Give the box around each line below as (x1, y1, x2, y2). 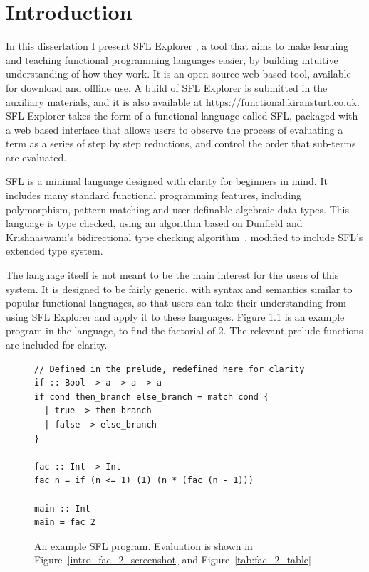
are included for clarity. (6, 337, 108, 351)
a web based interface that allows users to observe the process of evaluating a (6, 122, 343, 137)
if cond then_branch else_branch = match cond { (34, 391, 269, 402)
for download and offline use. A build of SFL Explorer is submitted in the (6, 80, 328, 95)
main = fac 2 (34, 517, 95, 528)
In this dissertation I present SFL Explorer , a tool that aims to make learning (6, 38, 349, 53)
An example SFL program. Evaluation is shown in (34, 538, 253, 553)
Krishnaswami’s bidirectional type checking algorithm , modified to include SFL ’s (6, 229, 363, 244)
